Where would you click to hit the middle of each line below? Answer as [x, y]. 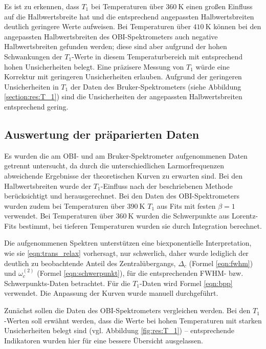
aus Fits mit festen [186, 205]
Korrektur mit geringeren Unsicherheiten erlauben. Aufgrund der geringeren [123, 77]
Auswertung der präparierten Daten [102, 134]
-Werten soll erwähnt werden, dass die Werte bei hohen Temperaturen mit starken [133, 320]
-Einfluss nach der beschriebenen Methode [167, 186]
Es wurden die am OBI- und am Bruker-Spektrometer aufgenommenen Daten [126, 155]
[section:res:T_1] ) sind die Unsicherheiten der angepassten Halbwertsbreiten [123, 96]
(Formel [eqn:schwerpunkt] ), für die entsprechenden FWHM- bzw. [140, 273]
